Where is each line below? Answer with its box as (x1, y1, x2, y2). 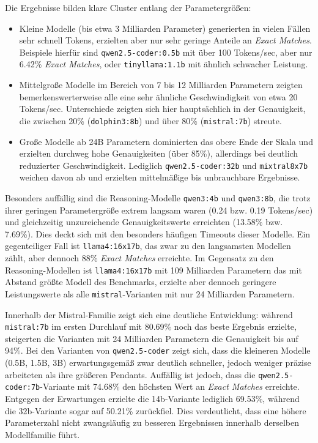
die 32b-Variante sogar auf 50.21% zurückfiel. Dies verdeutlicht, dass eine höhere (5, 404, 306, 417)
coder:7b (5, 383, 40, 392)
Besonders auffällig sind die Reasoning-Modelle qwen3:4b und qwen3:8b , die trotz (5, 191, 311, 204)
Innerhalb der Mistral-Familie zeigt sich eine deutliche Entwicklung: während (5, 308, 293, 321)
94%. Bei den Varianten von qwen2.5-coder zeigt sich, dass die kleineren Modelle (5, 344, 311, 357)
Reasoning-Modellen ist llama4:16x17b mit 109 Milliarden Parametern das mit (5, 263, 302, 276)
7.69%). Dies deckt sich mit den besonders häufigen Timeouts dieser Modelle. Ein (5, 227, 311, 240)
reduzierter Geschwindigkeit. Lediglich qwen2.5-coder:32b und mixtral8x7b (19, 158, 308, 171)
